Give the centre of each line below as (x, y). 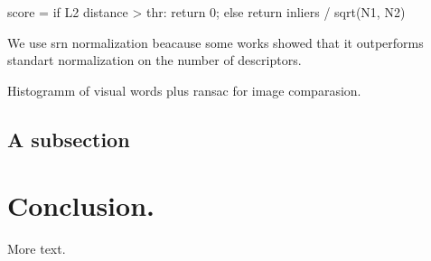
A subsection (69, 139)
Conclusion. (81, 205)
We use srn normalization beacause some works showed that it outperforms (215, 42)
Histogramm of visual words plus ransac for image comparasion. (184, 90)
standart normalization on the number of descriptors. (155, 60)
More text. (37, 249)
